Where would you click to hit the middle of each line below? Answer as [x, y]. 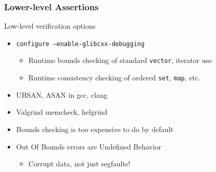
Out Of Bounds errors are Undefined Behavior [89, 146]
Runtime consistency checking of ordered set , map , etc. [114, 78]
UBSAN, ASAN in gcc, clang [62, 94]
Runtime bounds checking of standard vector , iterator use [120, 60]
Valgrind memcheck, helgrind [62, 112]
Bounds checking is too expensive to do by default [95, 129]
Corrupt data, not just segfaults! [79, 164]
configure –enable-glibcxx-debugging [80, 44]
